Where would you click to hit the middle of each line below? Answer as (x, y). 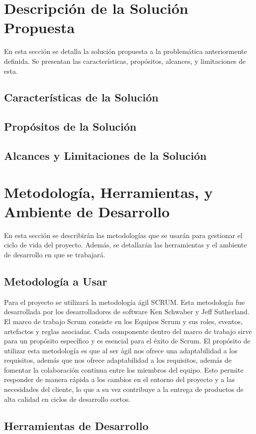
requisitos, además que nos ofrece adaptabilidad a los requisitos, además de (118, 360)
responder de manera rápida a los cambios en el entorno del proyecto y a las (120, 379)
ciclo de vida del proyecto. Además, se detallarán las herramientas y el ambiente (126, 245)
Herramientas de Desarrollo (76, 425)
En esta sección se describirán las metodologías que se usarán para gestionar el (123, 235)
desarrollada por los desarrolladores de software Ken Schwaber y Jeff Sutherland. (127, 312)
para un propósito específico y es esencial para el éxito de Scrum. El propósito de (127, 341)
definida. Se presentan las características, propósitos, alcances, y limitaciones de (125, 61)
